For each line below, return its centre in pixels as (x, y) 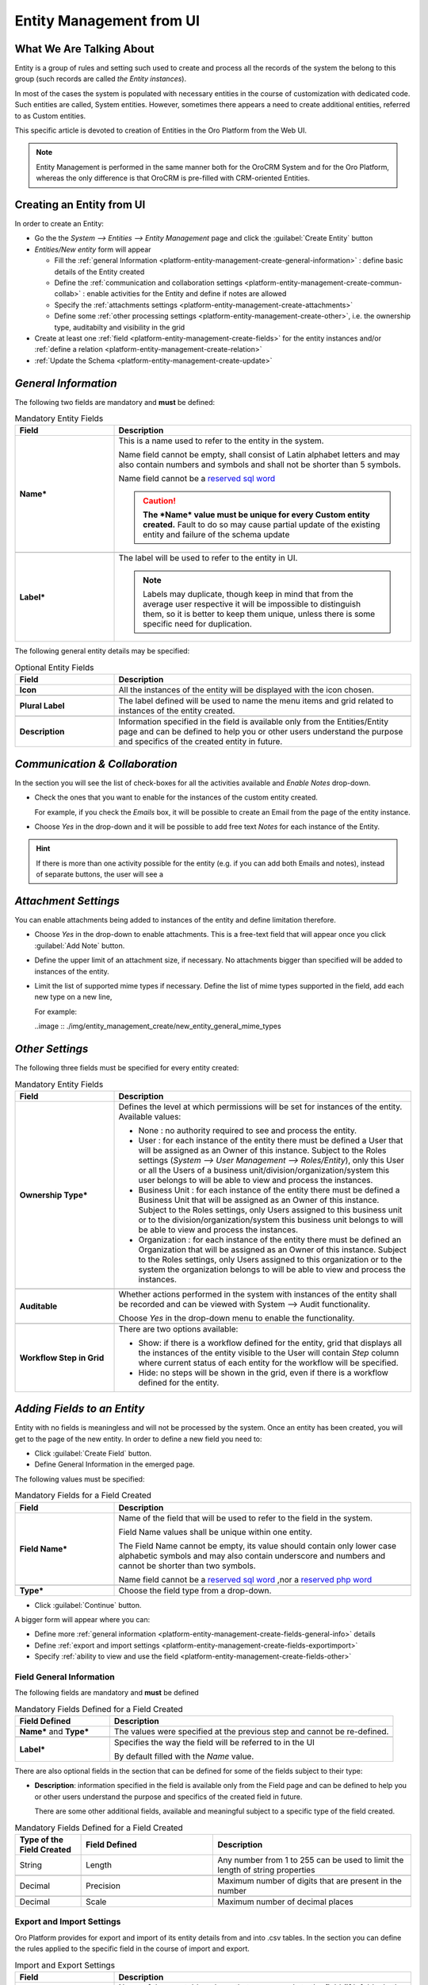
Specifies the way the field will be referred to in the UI (214, 1743)
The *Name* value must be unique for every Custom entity (256, 515)
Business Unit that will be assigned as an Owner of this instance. (259, 1200)
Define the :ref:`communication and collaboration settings (149, 283)
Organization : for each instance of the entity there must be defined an (270, 1239)
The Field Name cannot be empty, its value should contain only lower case (257, 1546)
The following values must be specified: (80, 1479)
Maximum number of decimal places (285, 1902)
